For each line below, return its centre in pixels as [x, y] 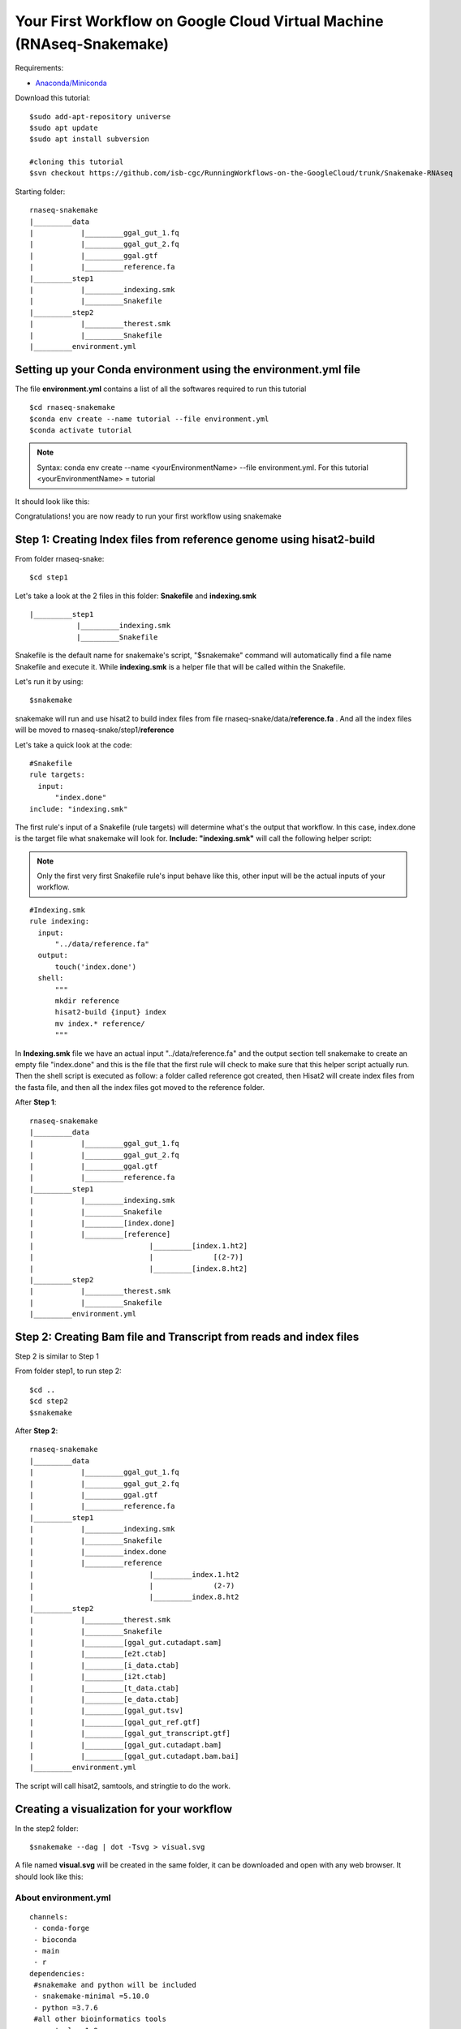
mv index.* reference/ [100, 1023]
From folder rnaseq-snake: [60, 558]
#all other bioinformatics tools [100, 2019]
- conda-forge [62, 1928]
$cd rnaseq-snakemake [72, 407]
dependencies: [57, 1973]
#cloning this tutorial [77, 162]
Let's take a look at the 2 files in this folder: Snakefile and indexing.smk [136, 596]
